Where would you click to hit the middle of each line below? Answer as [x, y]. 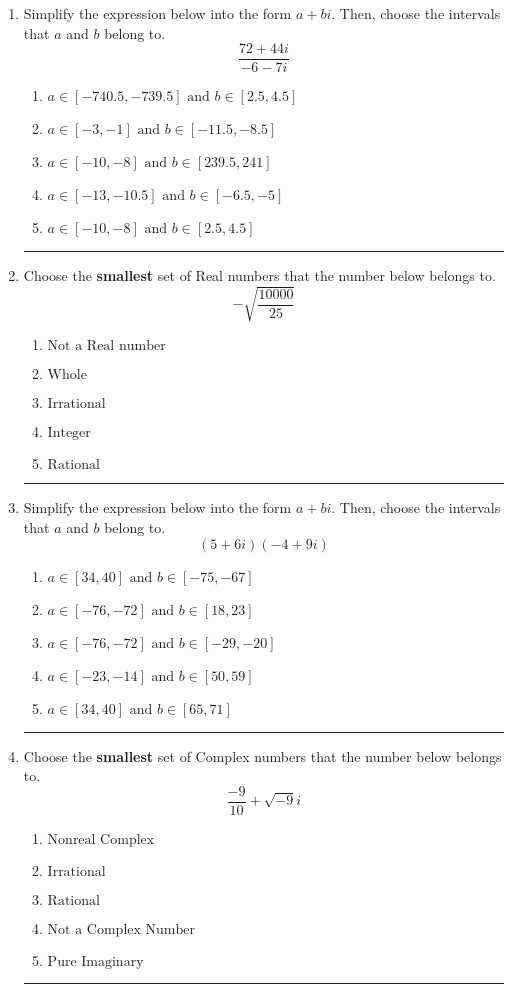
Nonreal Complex [101, 839]
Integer [69, 433]
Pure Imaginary [95, 961]
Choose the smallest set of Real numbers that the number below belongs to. [259, 275]
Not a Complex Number [121, 929]
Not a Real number [106, 346]
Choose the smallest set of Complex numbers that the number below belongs [262, 755]
